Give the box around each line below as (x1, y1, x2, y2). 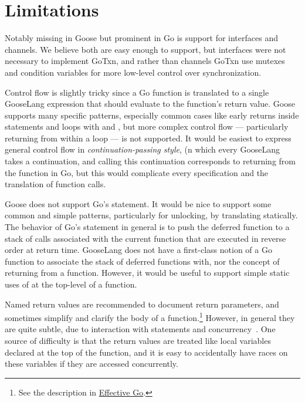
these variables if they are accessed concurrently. (5, 357, 178, 370)
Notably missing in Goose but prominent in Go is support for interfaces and (5, 32, 278, 44)
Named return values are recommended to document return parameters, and (5, 298, 279, 310)
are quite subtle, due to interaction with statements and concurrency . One (5, 323, 276, 335)
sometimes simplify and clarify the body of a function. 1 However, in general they (5, 310, 295, 323)
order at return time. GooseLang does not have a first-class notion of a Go (5, 244, 272, 256)
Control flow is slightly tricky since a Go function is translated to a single (5, 86, 269, 98)
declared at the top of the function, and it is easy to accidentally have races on (5, 346, 288, 358)
